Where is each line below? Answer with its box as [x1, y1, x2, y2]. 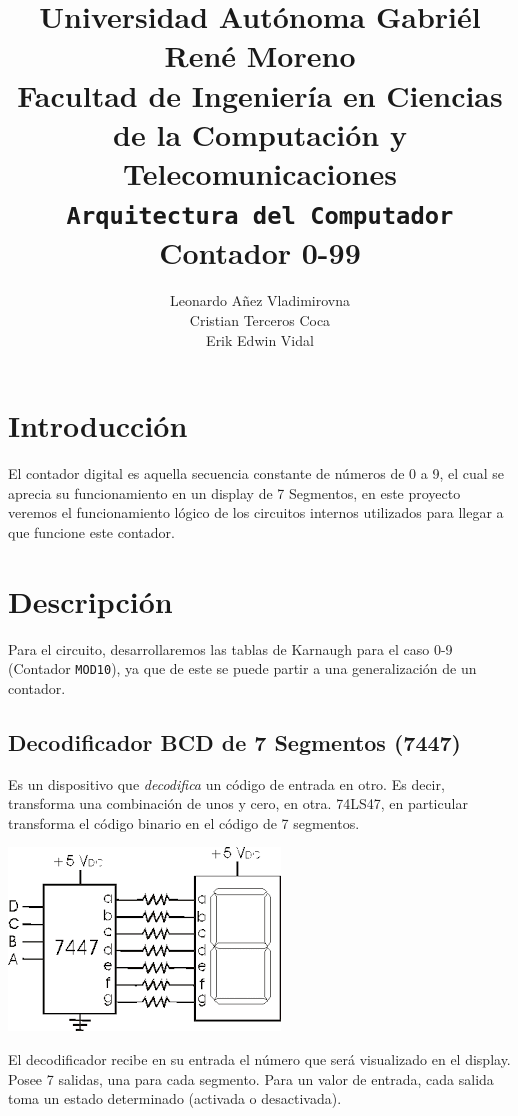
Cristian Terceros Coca [189, 309, 331, 330]
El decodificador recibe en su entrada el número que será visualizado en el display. [8, 1049, 511, 1070]
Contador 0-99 [159, 232, 361, 273]
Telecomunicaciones [123, 152, 397, 193]
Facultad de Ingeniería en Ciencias [17, 74, 503, 115]
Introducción [8, 405, 188, 446]
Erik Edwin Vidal [206, 329, 314, 350]
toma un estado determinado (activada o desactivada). [8, 1088, 342, 1109]
